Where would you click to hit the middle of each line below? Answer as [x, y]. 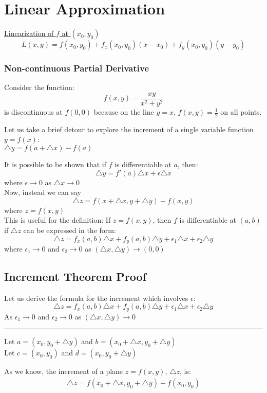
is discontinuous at [33, 112]
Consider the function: [39, 87]
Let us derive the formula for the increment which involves [96, 298]
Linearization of [29, 33]
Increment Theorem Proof [75, 276]
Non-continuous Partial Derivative [77, 68]
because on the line [124, 112]
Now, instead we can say [43, 192]
